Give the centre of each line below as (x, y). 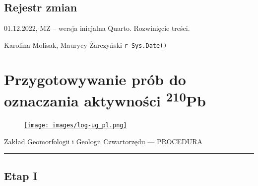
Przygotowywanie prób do (95, 79)
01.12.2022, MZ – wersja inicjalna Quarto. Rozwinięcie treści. (97, 28)
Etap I (21, 175)
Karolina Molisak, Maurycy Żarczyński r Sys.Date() (86, 45)
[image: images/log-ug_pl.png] (75, 126)
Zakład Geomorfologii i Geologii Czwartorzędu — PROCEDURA (103, 141)
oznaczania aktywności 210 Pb (105, 99)
